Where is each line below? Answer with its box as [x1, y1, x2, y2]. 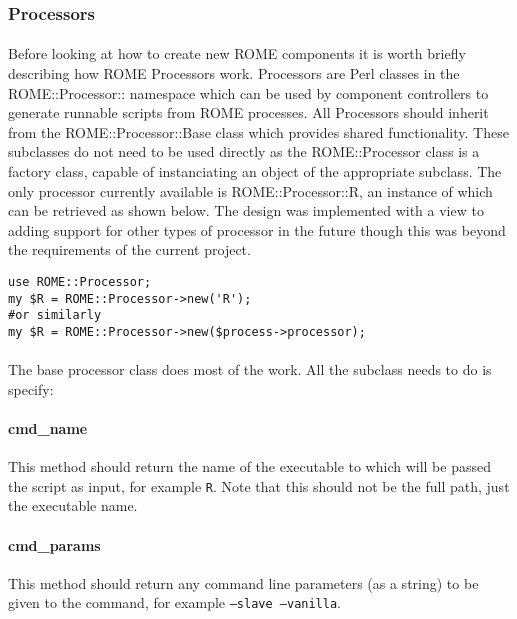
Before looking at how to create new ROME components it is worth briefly [8, 43, 466, 64]
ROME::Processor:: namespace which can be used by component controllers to [8, 82, 489, 103]
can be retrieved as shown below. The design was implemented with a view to [8, 200, 484, 221]
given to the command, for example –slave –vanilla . [8, 592, 341, 613]
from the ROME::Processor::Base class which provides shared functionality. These [8, 121, 509, 142]
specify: [8, 378, 54, 399]
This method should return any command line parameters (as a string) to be [8, 572, 479, 593]
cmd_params [8, 534, 101, 555]
